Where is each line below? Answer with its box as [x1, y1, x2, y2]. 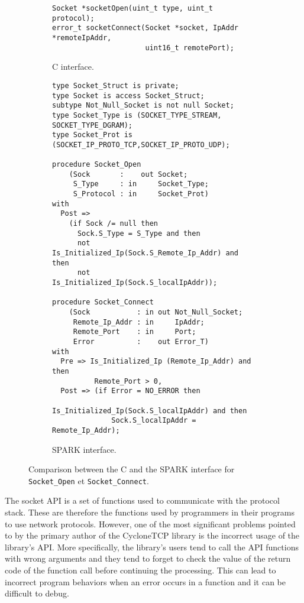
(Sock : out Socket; [69, 170, 188, 179]
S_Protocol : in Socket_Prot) [73, 190, 209, 199]
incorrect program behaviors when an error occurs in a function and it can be [5, 575, 286, 588]
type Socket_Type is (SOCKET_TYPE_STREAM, [52, 111, 222, 119]
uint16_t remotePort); [145, 43, 234, 52]
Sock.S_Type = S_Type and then [77, 229, 200, 238]
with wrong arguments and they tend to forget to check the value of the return [5, 552, 291, 565]
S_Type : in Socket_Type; [73, 180, 209, 189]
